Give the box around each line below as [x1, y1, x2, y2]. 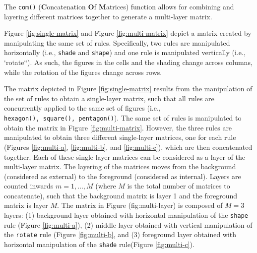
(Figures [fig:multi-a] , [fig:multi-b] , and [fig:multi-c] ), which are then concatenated [4, 141, 253, 152]
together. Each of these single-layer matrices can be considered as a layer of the [4, 151, 246, 162]
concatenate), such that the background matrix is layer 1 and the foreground [4, 190, 238, 200]
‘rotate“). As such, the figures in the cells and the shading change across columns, [4, 57, 253, 67]
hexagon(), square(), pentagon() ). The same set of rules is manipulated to [4, 113, 242, 123]
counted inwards [4, 181, 54, 191]
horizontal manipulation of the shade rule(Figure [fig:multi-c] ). [4, 239, 194, 249]
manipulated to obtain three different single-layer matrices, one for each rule [4, 132, 236, 142]
